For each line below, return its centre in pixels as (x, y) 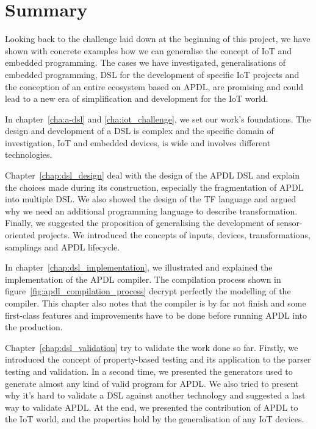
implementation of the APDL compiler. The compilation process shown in (143, 279)
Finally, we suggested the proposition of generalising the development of (139, 223)
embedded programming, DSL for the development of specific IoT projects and (152, 74)
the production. (34, 327)
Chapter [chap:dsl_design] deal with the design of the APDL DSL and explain (153, 175)
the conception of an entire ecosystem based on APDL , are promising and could (154, 86)
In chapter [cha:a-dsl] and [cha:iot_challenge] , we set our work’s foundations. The (158, 119)
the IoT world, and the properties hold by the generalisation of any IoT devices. (155, 419)
